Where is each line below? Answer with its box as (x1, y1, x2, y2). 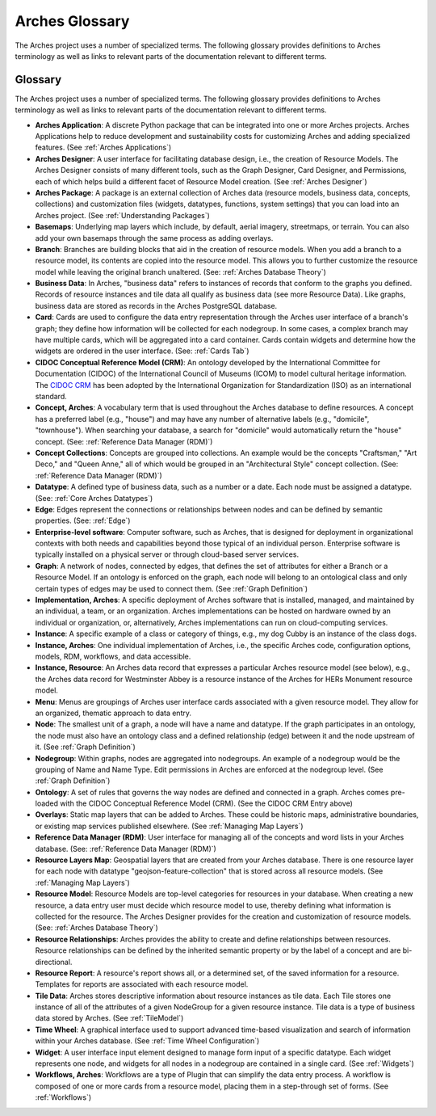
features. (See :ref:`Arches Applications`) (35, 142, 172, 153)
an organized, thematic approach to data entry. (35, 708, 191, 718)
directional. (35, 957, 73, 966)
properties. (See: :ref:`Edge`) (35, 516, 131, 525)
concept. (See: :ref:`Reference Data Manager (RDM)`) (35, 436, 213, 446)
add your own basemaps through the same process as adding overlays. (35, 233, 274, 242)
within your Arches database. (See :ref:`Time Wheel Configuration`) (35, 1036, 260, 1046)
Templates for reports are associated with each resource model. (35, 979, 249, 989)
